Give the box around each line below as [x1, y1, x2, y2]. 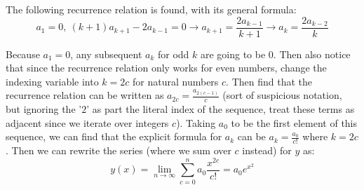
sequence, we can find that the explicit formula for [6, 129, 222, 144]
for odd [157, 46, 189, 61]
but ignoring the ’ [6, 102, 82, 116]
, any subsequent [70, 46, 142, 61]
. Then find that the [226, 74, 312, 88]
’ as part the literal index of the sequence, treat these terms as [86, 102, 355, 116]
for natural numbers [133, 74, 219, 88]
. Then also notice [273, 46, 351, 61]
